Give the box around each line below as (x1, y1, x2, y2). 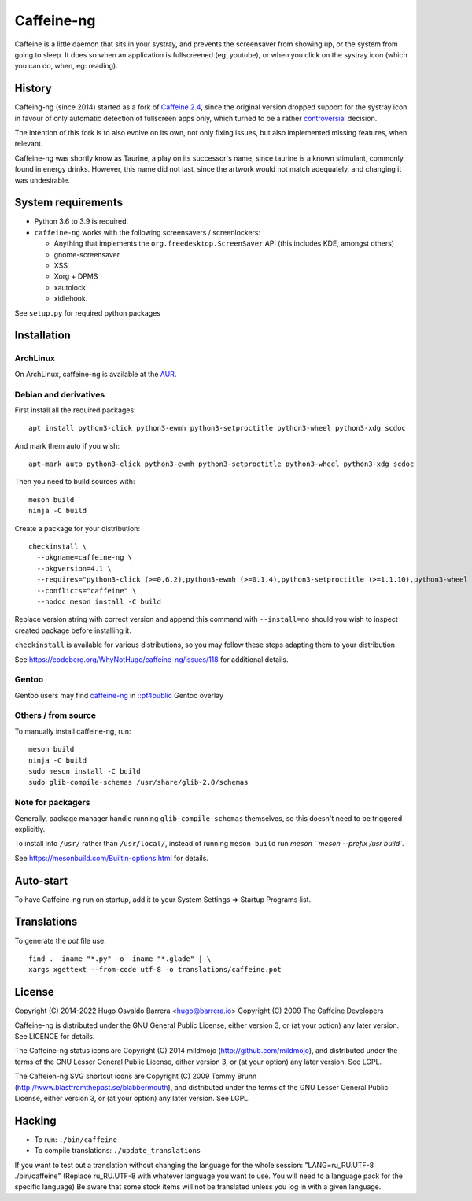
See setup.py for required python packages (14, 308, 161, 318)
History (14, 82, 53, 95)
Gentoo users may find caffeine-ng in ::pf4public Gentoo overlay (14, 690, 224, 700)
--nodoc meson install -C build (36, 597, 161, 606)
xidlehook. (53, 294, 88, 303)
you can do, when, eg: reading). (14, 61, 118, 71)
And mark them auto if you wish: (14, 441, 120, 450)
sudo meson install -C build (28, 767, 141, 775)
